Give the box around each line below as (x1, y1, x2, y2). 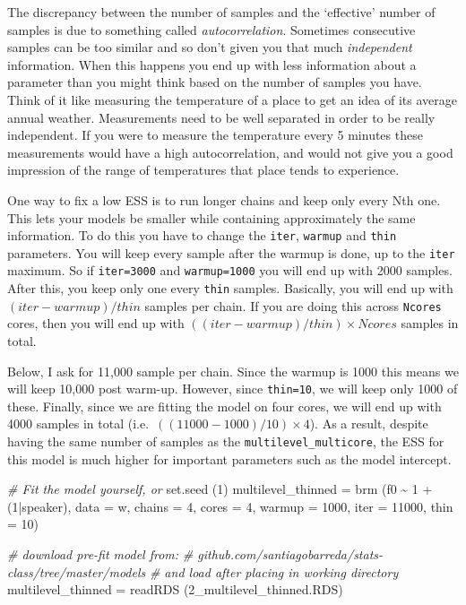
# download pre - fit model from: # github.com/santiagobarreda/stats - (7, 545, 384, 564)
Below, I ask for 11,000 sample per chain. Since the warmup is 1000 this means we (7, 361, 459, 380)
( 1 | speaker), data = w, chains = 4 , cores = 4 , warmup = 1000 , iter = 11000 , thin (7, 497, 453, 515)
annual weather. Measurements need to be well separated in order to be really (7, 108, 436, 126)
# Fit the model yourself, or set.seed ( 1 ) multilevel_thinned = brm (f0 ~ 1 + (7, 480, 433, 498)
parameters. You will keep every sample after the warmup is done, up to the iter (7, 243, 455, 262)
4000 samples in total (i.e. (7, 414, 150, 433)
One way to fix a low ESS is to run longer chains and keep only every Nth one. (7, 190, 441, 209)
